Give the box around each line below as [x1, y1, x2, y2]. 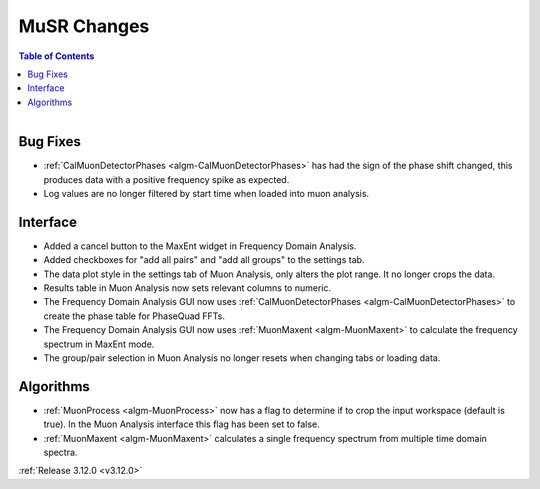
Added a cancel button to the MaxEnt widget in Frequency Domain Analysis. [43, 240, 357, 252]
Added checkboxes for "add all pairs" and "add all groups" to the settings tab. [43, 254, 365, 266]
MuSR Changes [18, 15, 150, 37]
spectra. [43, 446, 78, 459]
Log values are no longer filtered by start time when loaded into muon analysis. [43, 187, 370, 199]
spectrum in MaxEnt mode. [43, 338, 155, 350]
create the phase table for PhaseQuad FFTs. [43, 310, 225, 322]
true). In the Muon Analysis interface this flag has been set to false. [43, 418, 320, 430]
